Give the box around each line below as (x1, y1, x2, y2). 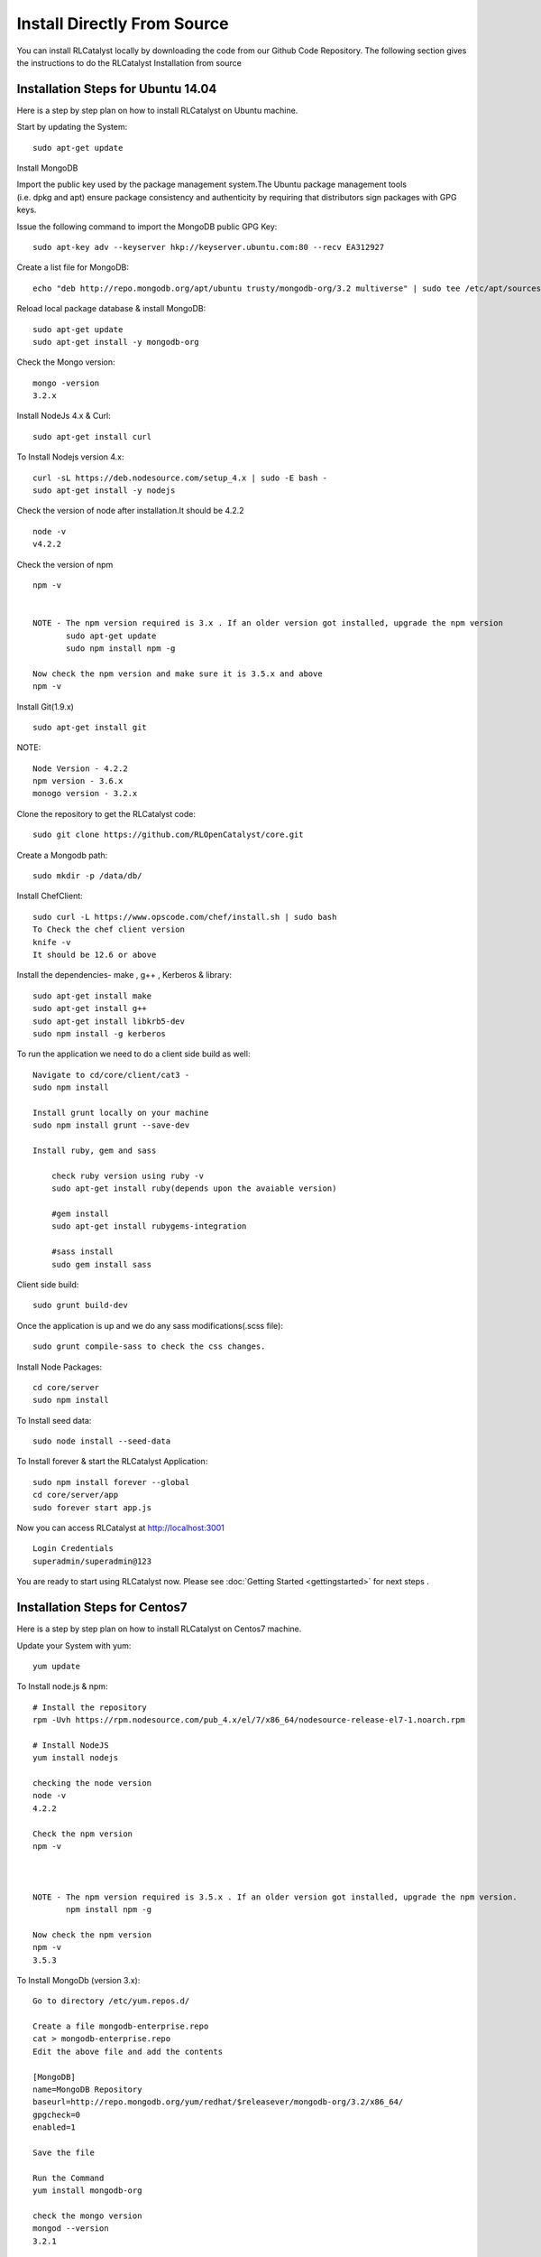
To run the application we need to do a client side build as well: (16, 1048, 251, 1060)
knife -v (32, 937, 71, 947)
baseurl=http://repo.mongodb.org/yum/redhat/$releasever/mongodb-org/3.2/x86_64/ (32, 2097, 404, 2107)
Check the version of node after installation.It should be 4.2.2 (16, 506, 244, 516)
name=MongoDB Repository (32, 2085, 142, 2094)
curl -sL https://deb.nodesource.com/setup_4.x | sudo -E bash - (32, 472, 328, 483)
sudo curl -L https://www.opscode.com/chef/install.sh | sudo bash (32, 912, 337, 922)
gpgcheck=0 (32, 2109, 81, 2120)
